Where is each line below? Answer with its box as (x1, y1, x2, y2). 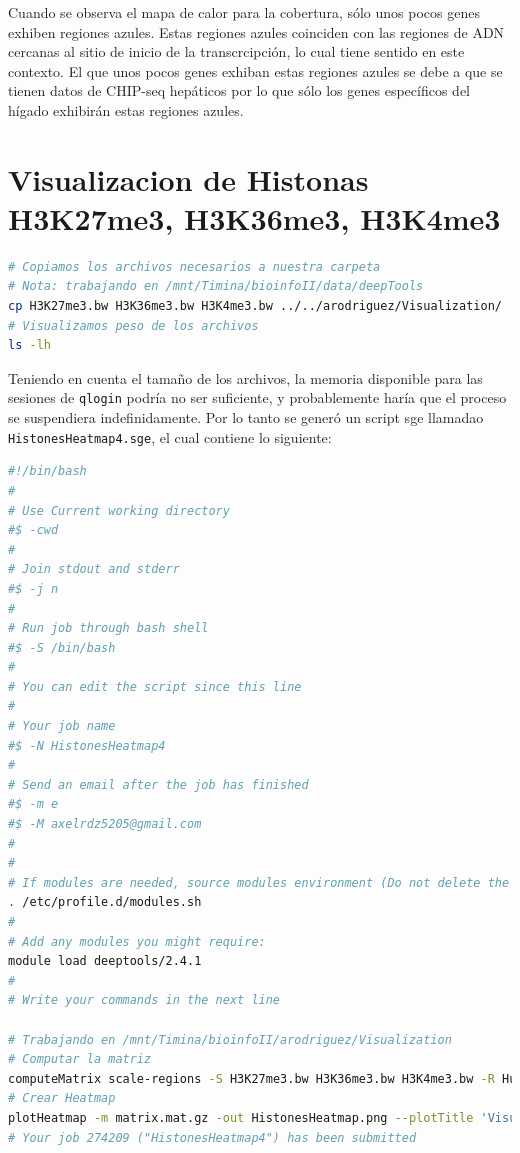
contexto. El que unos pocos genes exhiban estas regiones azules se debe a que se (8, 60, 503, 81)
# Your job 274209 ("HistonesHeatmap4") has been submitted (8, 1130, 417, 1145)
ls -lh (8, 338, 51, 353)
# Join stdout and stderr (8, 562, 180, 577)
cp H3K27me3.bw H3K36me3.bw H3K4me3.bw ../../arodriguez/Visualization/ (8, 299, 502, 314)
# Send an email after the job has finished (8, 777, 309, 792)
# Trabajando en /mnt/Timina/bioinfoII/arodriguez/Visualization (8, 1032, 452, 1047)
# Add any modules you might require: (8, 934, 266, 949)
